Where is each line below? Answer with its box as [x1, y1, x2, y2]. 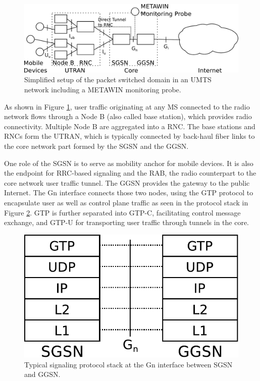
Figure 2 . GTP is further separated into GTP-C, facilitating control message [4, 207, 241, 217]
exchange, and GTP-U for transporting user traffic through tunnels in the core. [4, 217, 249, 228]
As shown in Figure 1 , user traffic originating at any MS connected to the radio [4, 101, 250, 112]
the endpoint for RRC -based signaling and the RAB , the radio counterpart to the [4, 168, 256, 178]
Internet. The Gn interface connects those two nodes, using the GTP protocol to [4, 187, 253, 198]
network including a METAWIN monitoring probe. [24, 84, 181, 94]
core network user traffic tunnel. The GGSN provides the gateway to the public [4, 177, 250, 188]
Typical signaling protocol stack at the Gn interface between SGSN [24, 359, 233, 369]
